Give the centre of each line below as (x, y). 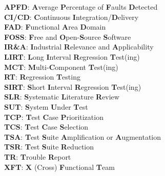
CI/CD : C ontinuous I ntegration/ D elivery (71, 17)
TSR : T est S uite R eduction (49, 147)
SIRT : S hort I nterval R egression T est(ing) (73, 86)
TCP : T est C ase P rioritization (54, 117)
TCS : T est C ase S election (46, 127)
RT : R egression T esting (42, 77)
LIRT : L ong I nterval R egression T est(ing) (72, 56)
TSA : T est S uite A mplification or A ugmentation (83, 136)
